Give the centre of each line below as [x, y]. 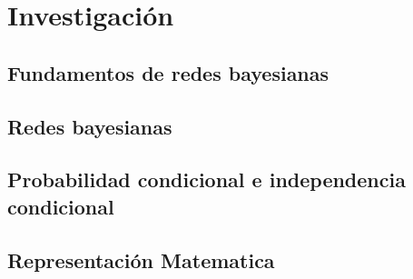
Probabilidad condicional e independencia [206, 179]
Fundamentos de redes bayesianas [168, 72]
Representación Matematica [141, 259]
